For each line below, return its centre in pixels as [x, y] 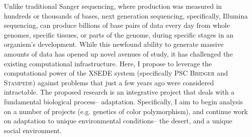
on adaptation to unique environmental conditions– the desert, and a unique [118, 121]
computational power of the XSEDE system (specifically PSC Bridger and [116, 73]
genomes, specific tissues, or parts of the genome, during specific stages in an [119, 34]
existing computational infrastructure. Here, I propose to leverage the [108, 63]
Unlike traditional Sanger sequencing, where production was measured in [113, 6]
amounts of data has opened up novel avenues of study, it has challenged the [118, 53]
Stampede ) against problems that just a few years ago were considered [109, 82]
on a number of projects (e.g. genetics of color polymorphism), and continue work [126, 111]
